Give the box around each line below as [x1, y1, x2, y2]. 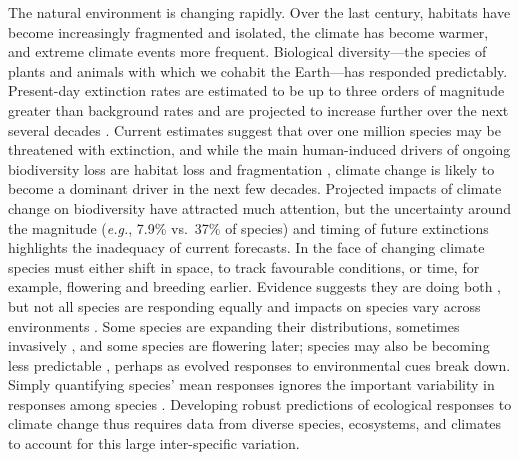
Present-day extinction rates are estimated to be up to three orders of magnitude [8, 80, 505, 101]
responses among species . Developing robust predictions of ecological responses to [8, 393, 512, 414]
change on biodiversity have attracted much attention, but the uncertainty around [8, 197, 512, 218]
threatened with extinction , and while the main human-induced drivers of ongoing [8, 139, 511, 160]
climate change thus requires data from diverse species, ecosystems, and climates [8, 413, 502, 434]
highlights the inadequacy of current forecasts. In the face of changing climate [8, 237, 485, 258]
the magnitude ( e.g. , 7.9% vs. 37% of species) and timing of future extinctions [8, 217, 489, 238]
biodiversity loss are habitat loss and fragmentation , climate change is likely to [8, 158, 495, 179]
